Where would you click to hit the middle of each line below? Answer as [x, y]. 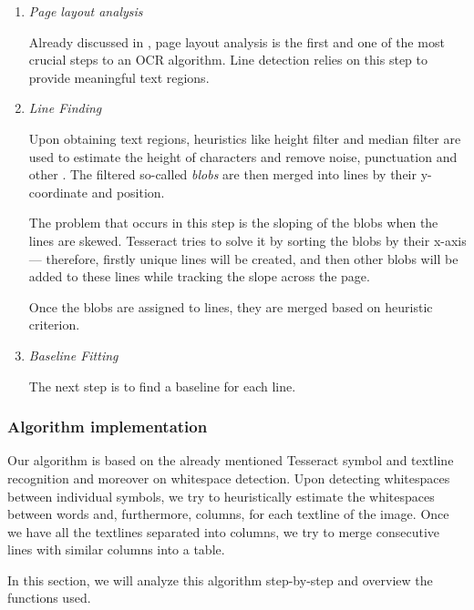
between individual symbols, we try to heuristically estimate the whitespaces [221, 496]
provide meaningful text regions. [119, 77]
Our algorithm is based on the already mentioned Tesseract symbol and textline [231, 460]
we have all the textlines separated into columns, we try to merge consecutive [224, 531]
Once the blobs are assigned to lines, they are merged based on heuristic [231, 306]
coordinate [58, 192]
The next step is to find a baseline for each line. [162, 386]
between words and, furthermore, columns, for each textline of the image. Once [228, 514]
